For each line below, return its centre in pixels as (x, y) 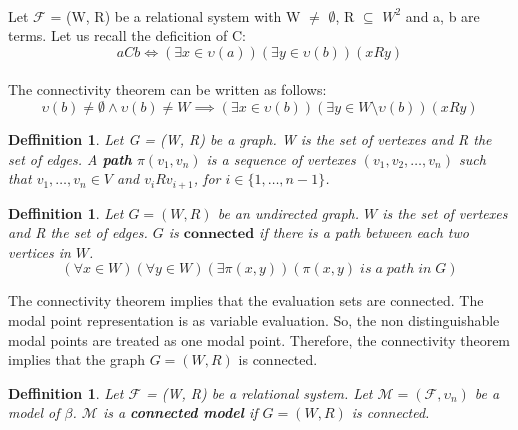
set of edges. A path (70, 158)
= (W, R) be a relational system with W (175, 15)
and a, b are (442, 15)
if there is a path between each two (364, 232)
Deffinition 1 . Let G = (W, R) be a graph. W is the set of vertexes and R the (250, 138)
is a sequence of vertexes (281, 158)
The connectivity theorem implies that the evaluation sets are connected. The (246, 300)
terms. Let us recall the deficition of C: (127, 35)
